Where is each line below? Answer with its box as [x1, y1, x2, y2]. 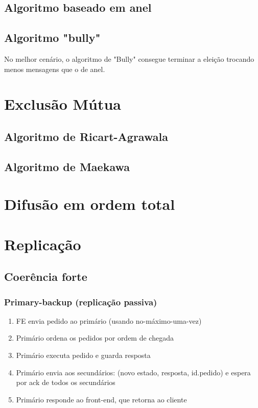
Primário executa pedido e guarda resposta [16, 350, 151, 361]
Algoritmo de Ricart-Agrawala [4, 128, 168, 144]
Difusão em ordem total [4, 194, 175, 214]
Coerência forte [4, 269, 87, 284]
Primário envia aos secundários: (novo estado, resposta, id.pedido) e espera [16, 367, 251, 377]
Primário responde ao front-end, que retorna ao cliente [16, 394, 187, 404]
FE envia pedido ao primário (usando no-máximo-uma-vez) [16, 315, 202, 326]
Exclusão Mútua [4, 93, 122, 114]
